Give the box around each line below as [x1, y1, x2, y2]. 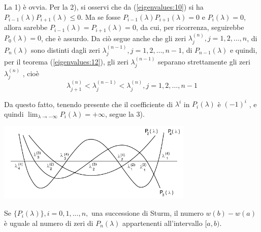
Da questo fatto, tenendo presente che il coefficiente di [4, 98, 173, 109]
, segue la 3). [105, 108, 145, 119]
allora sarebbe [4, 22, 48, 32]
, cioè [22, 68, 39, 79]
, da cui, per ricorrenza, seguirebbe [136, 22, 244, 32]
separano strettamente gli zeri [158, 56, 250, 67]
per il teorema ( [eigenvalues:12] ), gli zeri [4, 56, 128, 67]
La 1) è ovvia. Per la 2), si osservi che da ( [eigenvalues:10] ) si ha [4, 2, 204, 12]
